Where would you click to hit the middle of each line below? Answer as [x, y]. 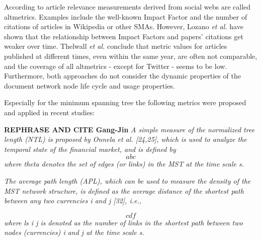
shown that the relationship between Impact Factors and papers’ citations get [124, 36]
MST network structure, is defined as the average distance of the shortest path [124, 190]
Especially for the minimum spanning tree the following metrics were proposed [125, 102]
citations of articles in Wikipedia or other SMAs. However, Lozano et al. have [124, 26]
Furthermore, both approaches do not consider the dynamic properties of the [122, 76]
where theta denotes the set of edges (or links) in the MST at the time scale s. [124, 164]
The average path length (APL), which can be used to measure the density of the [127, 180]
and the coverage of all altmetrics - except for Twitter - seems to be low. [116, 66]
